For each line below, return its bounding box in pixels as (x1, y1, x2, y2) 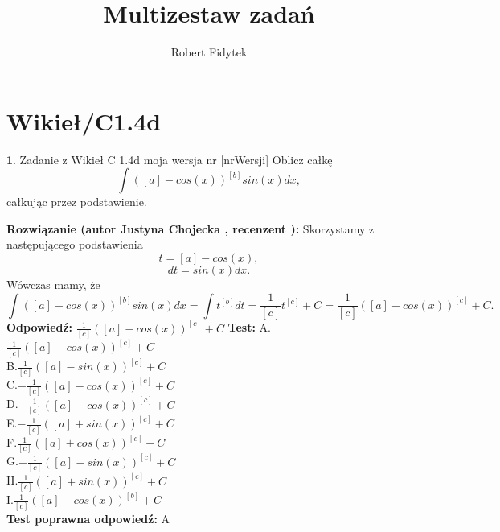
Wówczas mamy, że (6, 276, 100, 293)
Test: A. (227, 319, 271, 336)
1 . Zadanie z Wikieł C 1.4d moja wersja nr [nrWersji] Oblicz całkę (6, 151, 333, 167)
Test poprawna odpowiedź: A (6, 509, 170, 526)
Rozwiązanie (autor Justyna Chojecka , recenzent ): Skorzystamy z (6, 220, 375, 237)
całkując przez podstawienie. (6, 193, 147, 210)
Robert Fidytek (170, 43, 248, 60)
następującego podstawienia (6, 236, 143, 253)
